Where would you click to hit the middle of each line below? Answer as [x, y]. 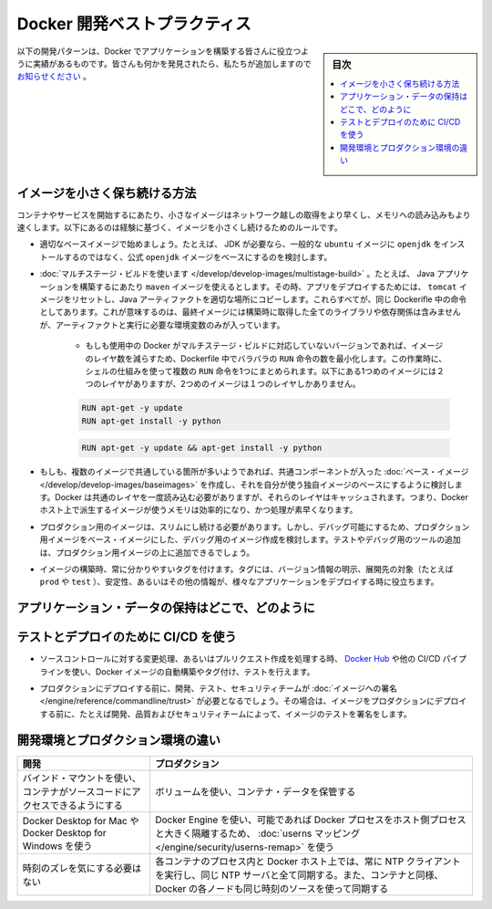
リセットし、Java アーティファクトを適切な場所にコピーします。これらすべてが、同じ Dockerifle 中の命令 [269, 299]
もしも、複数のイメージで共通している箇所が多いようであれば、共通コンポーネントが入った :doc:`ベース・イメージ [254, 472]
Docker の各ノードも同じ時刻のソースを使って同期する [272, 888]
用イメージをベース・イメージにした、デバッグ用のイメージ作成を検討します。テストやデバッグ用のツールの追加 [251, 539]
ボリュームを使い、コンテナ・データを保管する [256, 791]
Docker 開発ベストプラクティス [134, 24]
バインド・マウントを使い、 [82, 778]
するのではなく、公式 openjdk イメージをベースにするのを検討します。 [198, 256]
